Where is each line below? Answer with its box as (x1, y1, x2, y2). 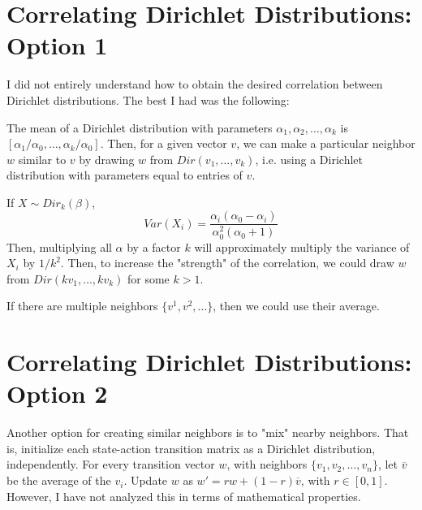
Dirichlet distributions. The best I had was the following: (6, 91, 290, 108)
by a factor (127, 238, 181, 255)
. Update (123, 472, 168, 489)
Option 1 (6, 28, 108, 62)
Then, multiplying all (6, 238, 112, 255)
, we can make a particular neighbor (236, 135, 416, 152)
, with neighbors (226, 456, 308, 473)
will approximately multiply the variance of (194, 238, 410, 255)
